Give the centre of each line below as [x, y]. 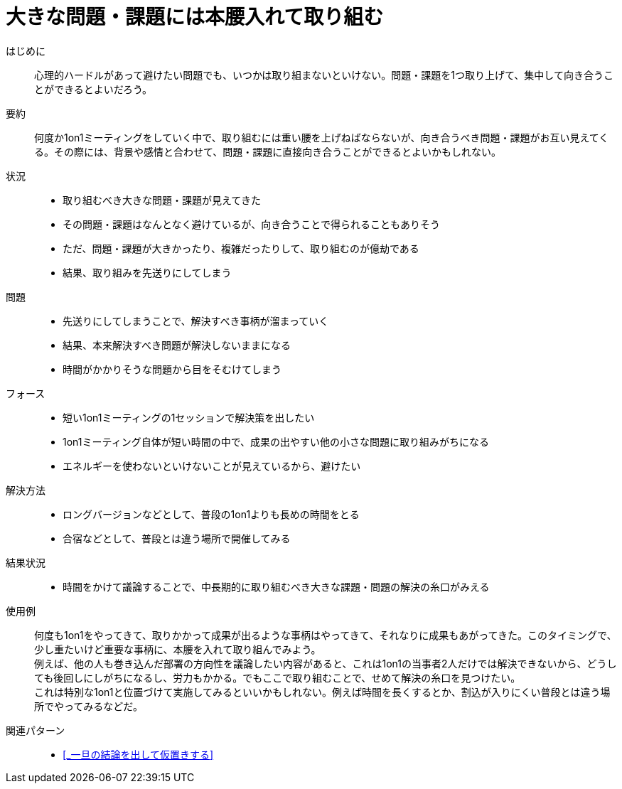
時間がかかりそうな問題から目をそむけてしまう [172, 369]
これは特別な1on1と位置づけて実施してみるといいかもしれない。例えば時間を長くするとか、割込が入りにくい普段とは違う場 [322, 692]
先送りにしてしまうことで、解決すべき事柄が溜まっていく [196, 321]
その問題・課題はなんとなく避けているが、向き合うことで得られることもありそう [251, 224]
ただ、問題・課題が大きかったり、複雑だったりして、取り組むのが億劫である [241, 248]
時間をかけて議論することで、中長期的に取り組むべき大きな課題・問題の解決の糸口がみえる [276, 586]
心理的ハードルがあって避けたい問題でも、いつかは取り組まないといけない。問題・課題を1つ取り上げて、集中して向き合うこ [324, 75]
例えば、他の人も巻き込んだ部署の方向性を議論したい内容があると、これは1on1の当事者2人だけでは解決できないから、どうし [326, 663]
